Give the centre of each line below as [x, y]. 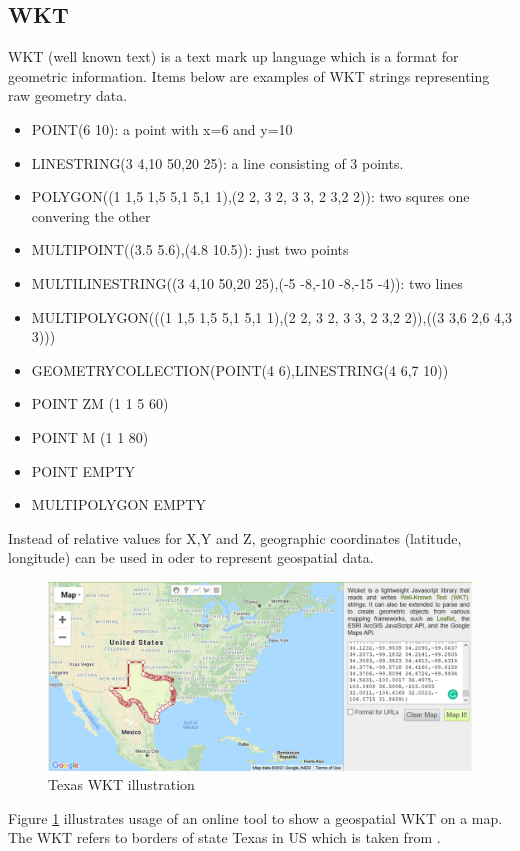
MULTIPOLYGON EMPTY [118, 504]
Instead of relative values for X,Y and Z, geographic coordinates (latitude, [235, 537]
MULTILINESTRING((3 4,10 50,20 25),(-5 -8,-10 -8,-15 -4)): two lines [247, 282]
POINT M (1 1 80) [90, 436]
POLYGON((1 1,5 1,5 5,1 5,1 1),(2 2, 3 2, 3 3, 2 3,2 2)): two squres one [250, 196]
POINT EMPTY [83, 470]
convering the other [91, 215]
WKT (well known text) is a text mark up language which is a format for [233, 56]
